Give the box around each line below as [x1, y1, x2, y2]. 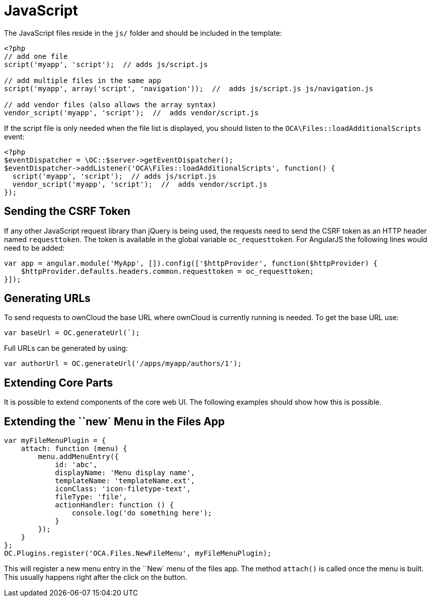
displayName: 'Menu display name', [55, 469, 195, 477]
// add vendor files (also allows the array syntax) [4, 100, 217, 109]
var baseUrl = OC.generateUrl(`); [4, 329, 140, 337]
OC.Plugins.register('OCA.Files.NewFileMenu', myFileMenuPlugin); [4, 549, 272, 558]
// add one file [4, 52, 68, 60]
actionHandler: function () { [55, 501, 174, 509]
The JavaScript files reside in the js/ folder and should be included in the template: [4, 28, 282, 37]
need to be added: [4, 243, 65, 252]
